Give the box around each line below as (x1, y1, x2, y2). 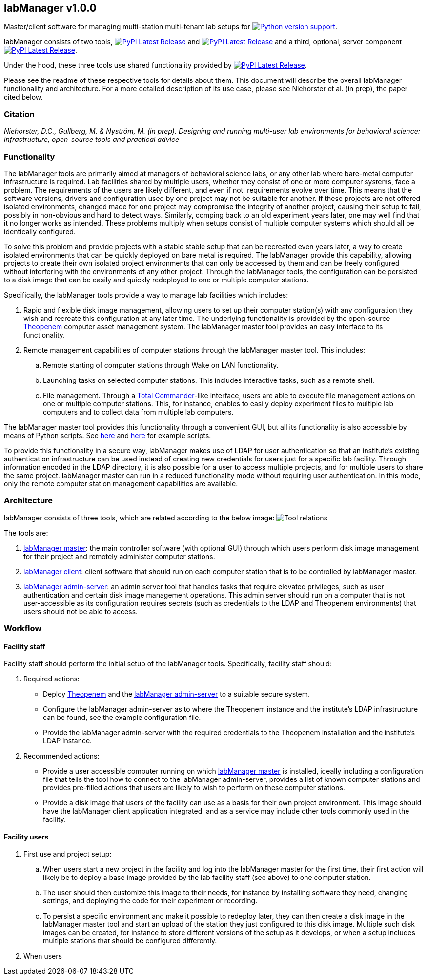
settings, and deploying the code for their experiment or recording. (43, 897, 258, 905)
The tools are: (4, 528, 48, 537)
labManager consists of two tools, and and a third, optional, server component (4, 38, 402, 46)
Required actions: (23, 675, 80, 683)
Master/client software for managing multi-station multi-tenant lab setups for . (4, 22, 337, 31)
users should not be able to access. (23, 607, 138, 616)
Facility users (4, 832, 49, 841)
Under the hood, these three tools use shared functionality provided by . (4, 61, 307, 70)
